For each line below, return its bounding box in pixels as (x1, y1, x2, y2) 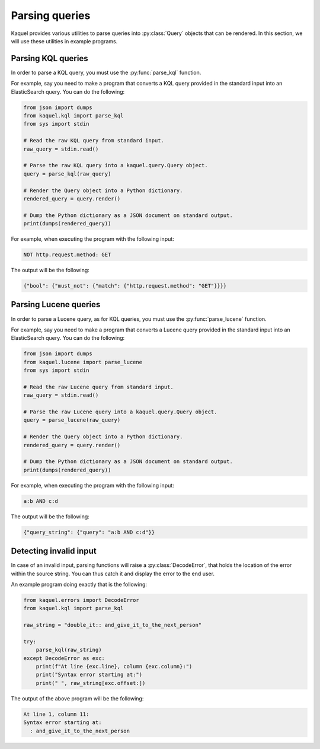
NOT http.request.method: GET (23, 251, 111, 258)
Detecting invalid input (11, 546, 97, 556)
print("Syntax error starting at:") (36, 671, 142, 678)
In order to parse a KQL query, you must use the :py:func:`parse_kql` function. (11, 69, 201, 76)
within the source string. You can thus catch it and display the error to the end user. (11, 570, 215, 577)
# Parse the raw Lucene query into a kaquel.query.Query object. (23, 409, 217, 415)
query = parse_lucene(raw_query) (23, 417, 121, 423)
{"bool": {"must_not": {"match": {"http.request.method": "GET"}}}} (23, 282, 227, 289)
